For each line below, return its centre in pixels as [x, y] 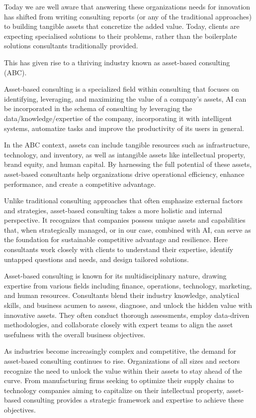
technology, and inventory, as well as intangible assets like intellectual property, [125, 154]
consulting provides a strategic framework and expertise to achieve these [133, 400]
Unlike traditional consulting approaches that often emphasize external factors [123, 201]
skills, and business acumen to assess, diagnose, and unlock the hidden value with [128, 305]
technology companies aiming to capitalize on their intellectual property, [114, 390]
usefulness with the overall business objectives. [75, 334]
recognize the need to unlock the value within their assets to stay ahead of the [123, 370]
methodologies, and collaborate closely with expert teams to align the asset [119, 325]
